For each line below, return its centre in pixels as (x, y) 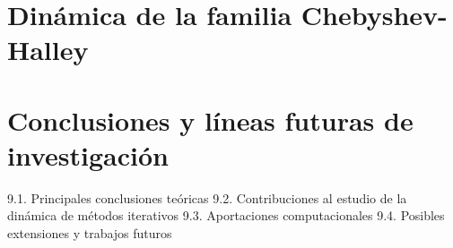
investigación (88, 154)
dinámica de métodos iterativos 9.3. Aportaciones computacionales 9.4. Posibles (226, 215)
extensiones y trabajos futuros (90, 233)
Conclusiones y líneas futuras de (210, 120)
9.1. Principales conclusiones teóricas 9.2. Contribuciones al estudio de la (207, 197)
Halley (48, 50)
